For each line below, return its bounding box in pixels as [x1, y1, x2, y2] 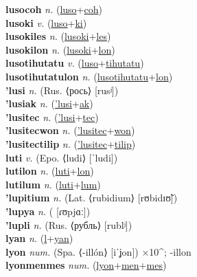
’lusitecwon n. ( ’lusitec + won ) [5, 123, 135, 137]
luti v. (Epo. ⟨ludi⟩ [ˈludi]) [5, 150, 118, 164]
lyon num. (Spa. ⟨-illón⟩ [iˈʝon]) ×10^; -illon [5, 244, 192, 258]
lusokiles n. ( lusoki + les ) [5, 29, 111, 43]
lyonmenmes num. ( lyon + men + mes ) [5, 258, 167, 272]
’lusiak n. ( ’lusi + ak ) [5, 96, 93, 111]
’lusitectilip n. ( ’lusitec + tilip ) [5, 136, 136, 151]
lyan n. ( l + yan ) [5, 231, 73, 245]
